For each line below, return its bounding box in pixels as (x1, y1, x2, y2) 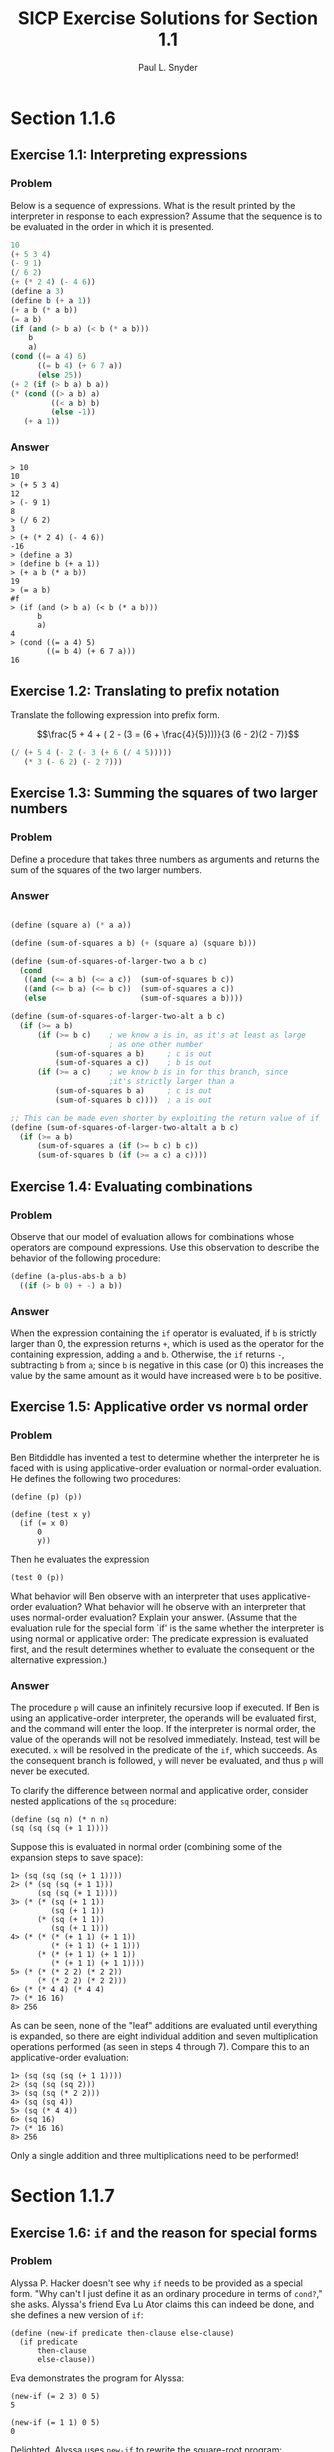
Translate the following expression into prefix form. (10, 709, 220, 721)
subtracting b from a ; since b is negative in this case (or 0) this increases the (10, 1358, 324, 1371)
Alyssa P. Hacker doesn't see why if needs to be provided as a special (10, 2277, 303, 2289)
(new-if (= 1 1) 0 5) (10, 2417, 101, 2427)
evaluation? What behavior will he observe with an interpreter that (34, 1600, 307, 1612)
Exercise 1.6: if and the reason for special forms (10, 2224, 318, 2241)
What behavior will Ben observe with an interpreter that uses (10, 1590, 260, 1602)
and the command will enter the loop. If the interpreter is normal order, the (10, 1722, 316, 1734)
